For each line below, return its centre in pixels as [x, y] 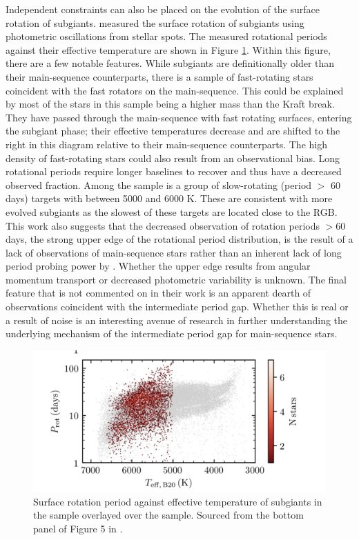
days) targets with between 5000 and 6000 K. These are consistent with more [169, 198]
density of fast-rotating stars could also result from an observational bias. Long [173, 158]
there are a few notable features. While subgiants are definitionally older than [170, 63]
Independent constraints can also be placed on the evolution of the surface [163, 9]
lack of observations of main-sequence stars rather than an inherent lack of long [174, 252]
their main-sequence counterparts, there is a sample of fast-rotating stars [159, 76]
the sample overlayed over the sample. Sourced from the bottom [168, 515]
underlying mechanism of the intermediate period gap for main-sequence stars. [172, 333]
